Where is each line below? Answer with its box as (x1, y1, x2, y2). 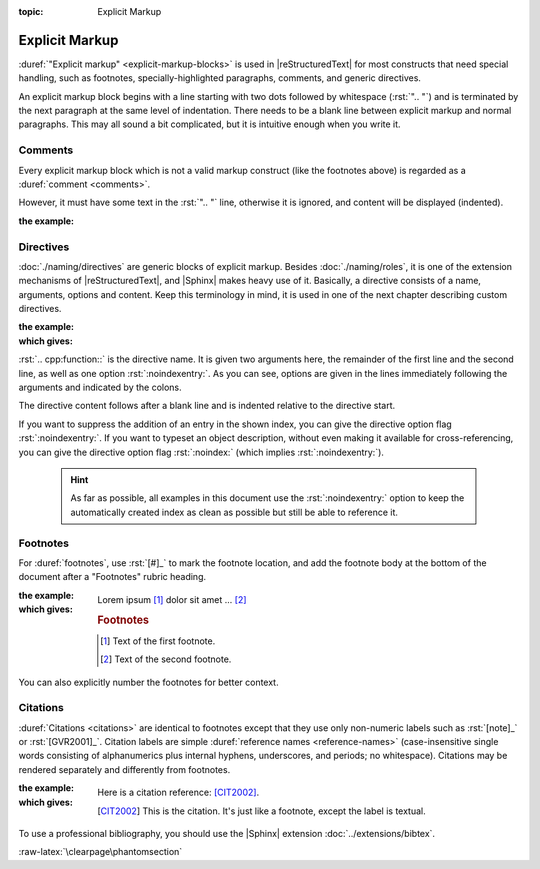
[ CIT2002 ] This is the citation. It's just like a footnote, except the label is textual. (97, 805, 426, 817)
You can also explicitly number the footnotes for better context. (18, 676, 279, 688)
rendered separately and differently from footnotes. (18, 763, 231, 775)
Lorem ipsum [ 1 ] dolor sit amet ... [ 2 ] (97, 593, 247, 605)
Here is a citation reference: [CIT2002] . (97, 786, 260, 799)
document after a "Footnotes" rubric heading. (18, 571, 207, 583)
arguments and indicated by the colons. (18, 381, 182, 394)
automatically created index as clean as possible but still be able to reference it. (70, 506, 399, 518)
